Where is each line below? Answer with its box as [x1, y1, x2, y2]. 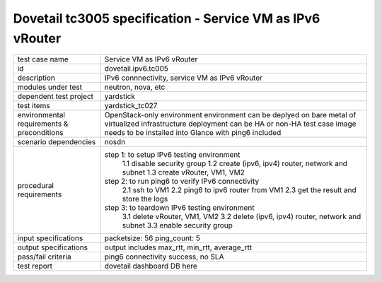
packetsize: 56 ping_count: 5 [104, 233, 201, 243]
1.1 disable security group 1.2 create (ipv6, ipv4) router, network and [122, 159, 348, 169]
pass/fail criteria [17, 252, 71, 262]
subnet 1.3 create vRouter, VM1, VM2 [122, 168, 245, 177]
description [17, 73, 56, 83]
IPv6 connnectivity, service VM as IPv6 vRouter [104, 73, 263, 83]
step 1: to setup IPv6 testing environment [104, 150, 241, 160]
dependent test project [17, 92, 94, 102]
